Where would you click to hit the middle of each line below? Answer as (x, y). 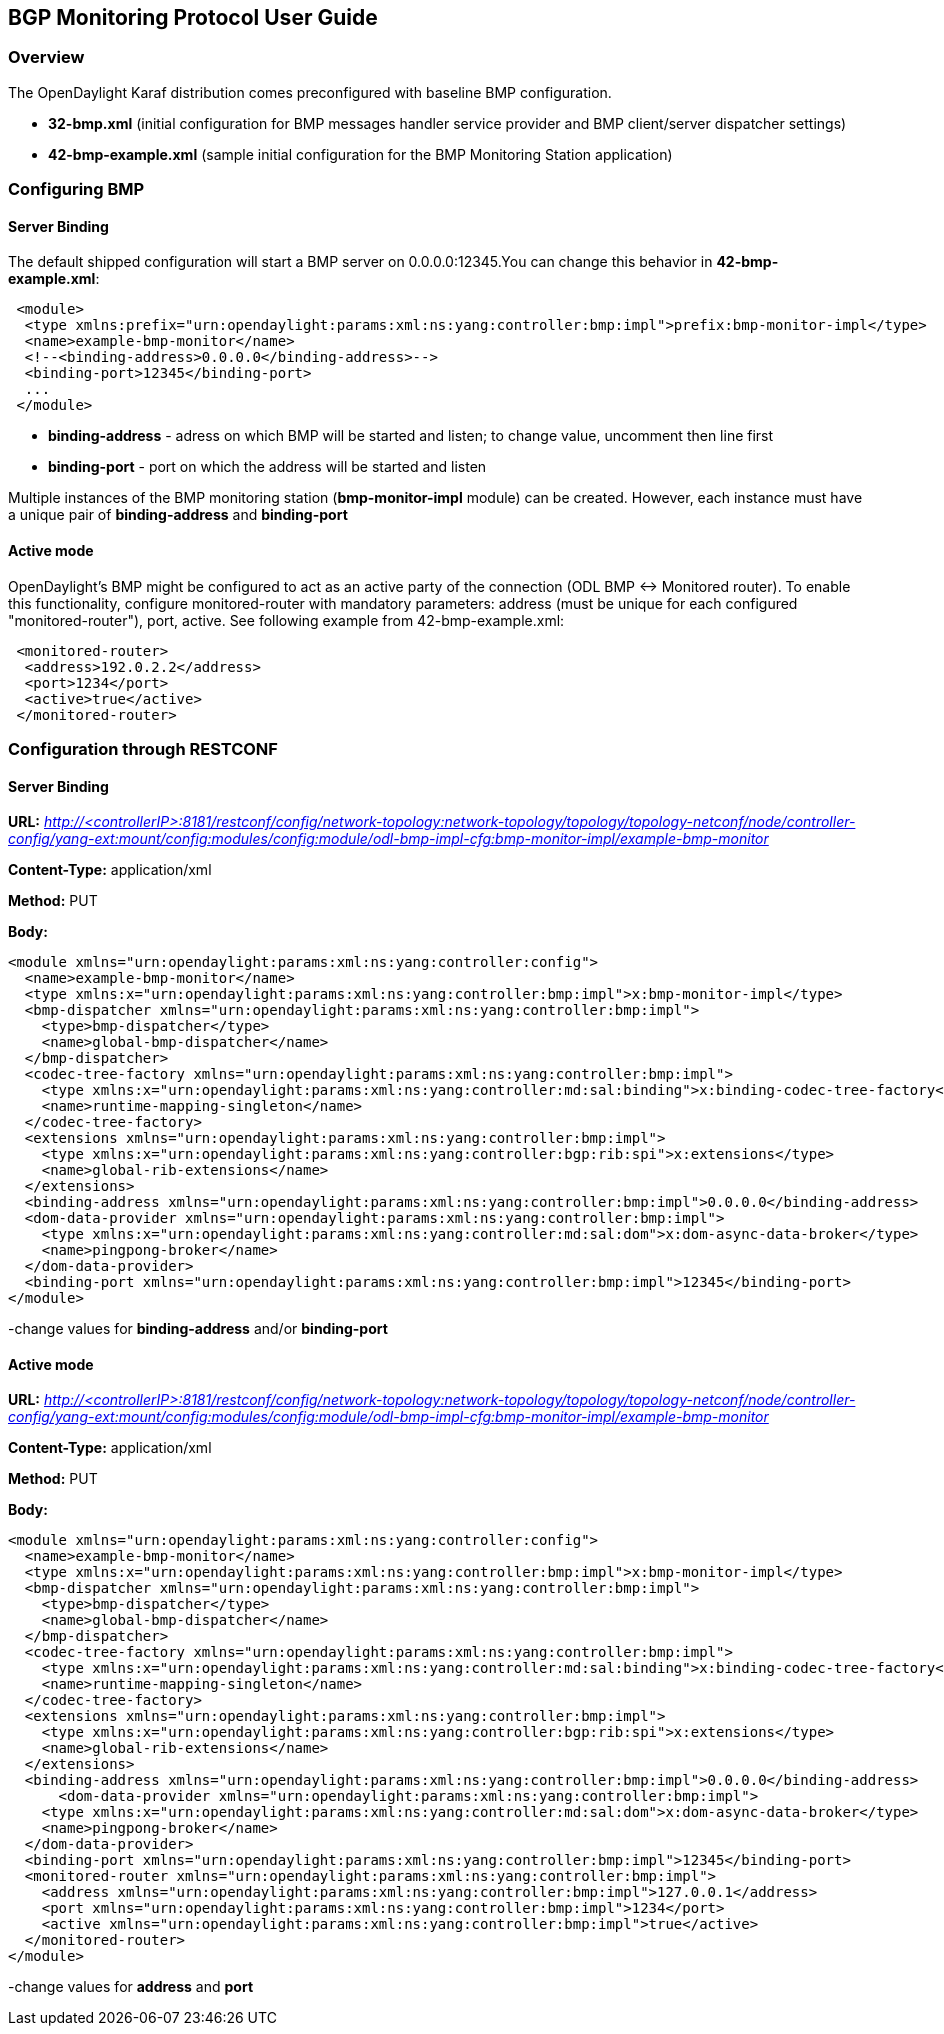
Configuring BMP (76, 189)
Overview (46, 57)
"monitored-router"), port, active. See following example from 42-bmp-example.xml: (286, 620)
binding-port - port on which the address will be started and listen (267, 467)
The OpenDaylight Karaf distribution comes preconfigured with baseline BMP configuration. (310, 92)
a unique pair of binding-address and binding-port (178, 515)
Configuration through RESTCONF (143, 748)
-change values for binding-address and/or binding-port (198, 1329)
